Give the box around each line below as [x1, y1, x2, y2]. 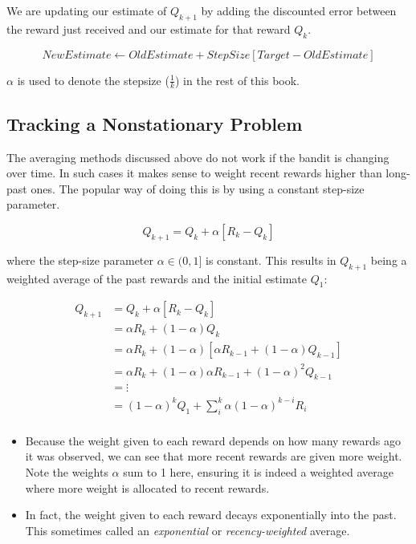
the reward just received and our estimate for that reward [6, 20, 291, 37]
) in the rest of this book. [175, 71, 300, 88]
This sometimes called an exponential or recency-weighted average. [25, 522, 350, 538]
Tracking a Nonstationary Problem [6, 111, 303, 136]
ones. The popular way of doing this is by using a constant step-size [31, 180, 365, 197]
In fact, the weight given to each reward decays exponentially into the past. [25, 506, 397, 523]
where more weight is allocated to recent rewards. [25, 479, 270, 496]
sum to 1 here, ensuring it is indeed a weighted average [123, 463, 394, 480]
